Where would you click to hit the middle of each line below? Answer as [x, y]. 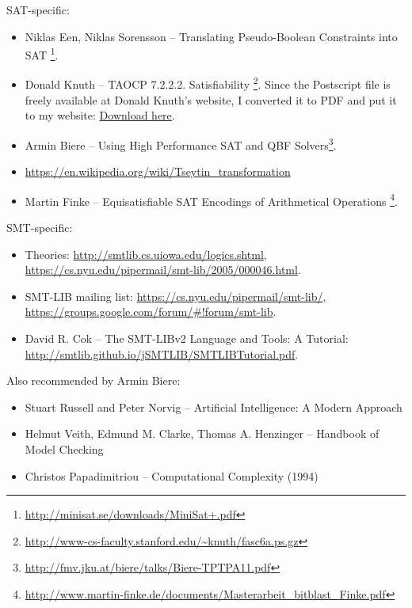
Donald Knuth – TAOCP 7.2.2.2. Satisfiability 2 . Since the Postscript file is [208, 83]
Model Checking [64, 448]
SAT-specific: [38, 9]
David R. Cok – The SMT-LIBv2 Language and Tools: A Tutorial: [187, 338]
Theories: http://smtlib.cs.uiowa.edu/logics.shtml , [146, 254]
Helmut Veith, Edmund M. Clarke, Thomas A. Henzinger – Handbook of [202, 433]
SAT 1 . [42, 53]
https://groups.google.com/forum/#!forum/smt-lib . [151, 312]
